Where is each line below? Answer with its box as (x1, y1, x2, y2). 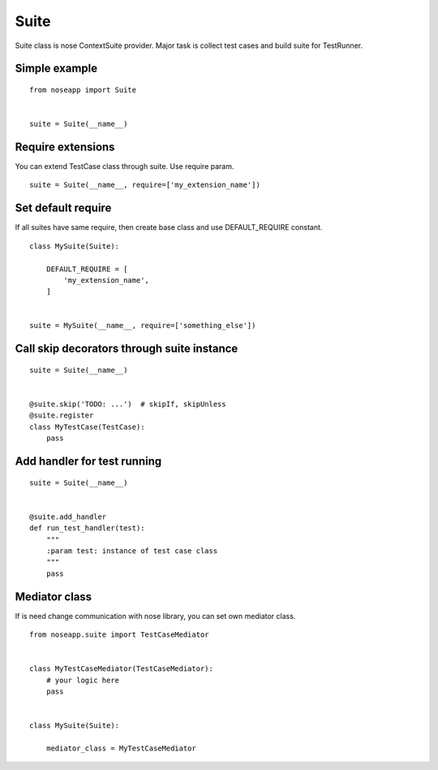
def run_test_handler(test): (29, 524, 145, 533)
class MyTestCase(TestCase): (29, 422, 145, 431)
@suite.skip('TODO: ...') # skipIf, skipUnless (29, 400, 226, 409)
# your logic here (45, 675, 120, 685)
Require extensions (15, 140, 115, 154)
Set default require (15, 201, 112, 215)
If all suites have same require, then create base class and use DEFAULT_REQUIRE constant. (15, 223, 323, 232)
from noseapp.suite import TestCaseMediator (29, 630, 210, 639)
